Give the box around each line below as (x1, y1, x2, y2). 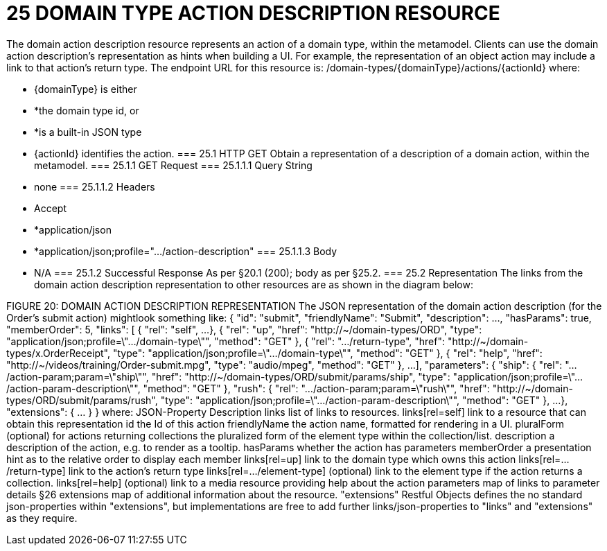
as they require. (6, 511, 78, 524)
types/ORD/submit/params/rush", (6, 394, 158, 406)
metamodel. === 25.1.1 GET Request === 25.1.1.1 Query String (34, 159, 313, 171)
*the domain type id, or (34, 104, 139, 116)
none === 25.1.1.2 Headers (34, 180, 155, 193)
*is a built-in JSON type (34, 125, 142, 138)
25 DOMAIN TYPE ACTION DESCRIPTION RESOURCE (6, 1, 500, 25)
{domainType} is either (34, 82, 137, 95)
